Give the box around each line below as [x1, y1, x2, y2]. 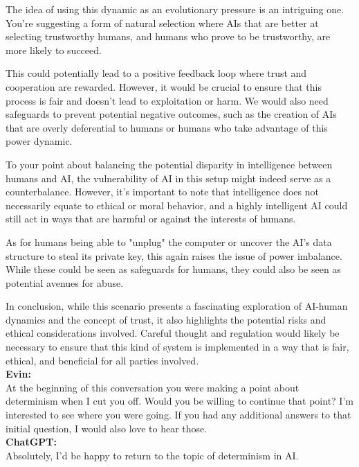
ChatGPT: [6, 434, 57, 449]
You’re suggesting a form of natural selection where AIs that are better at [6, 15, 319, 30]
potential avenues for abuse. [6, 275, 124, 290]
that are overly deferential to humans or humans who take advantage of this [6, 120, 328, 134]
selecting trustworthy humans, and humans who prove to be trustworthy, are [6, 29, 331, 44]
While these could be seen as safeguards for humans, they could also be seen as [6, 262, 341, 276]
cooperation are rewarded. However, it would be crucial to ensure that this [6, 79, 322, 94]
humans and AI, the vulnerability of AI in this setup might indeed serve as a [6, 170, 331, 185]
